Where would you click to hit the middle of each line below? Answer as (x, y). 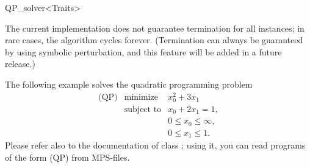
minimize (141, 97)
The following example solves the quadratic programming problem (129, 84)
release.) (20, 64)
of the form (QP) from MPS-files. (67, 157)
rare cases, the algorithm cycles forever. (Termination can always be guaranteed (154, 40)
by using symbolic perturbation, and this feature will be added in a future (143, 51)
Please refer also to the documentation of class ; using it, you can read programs (155, 145)
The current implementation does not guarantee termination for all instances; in (155, 28)
